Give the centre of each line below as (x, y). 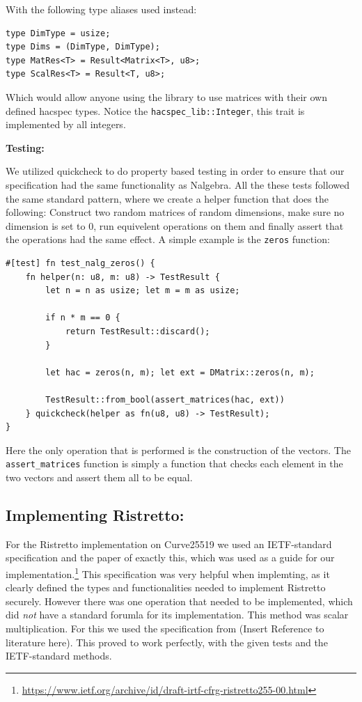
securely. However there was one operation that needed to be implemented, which (179, 601)
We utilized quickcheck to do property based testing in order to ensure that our (175, 171)
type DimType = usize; (58, 33)
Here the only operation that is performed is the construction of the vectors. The (178, 450)
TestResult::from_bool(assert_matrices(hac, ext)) (165, 399)
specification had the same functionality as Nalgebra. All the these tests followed (178, 185)
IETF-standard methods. (59, 656)
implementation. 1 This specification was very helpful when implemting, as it (168, 572)
